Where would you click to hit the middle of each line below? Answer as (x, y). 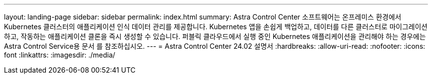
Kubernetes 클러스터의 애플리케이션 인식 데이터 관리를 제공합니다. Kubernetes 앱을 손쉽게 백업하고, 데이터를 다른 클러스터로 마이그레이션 (216, 27)
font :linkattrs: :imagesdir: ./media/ (60, 55)
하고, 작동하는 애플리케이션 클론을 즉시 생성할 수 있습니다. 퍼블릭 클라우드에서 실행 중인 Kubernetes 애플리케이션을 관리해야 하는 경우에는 (215, 36)
